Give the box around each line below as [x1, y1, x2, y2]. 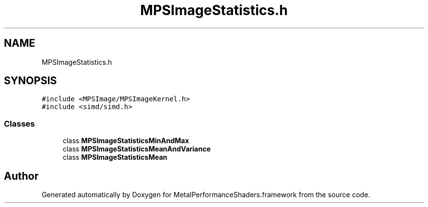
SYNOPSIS [4, 75, 57, 87]
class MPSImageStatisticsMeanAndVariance [63, 145, 211, 153]
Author [4, 169, 39, 182]
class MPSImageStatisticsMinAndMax [63, 136, 189, 145]
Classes [4, 118, 35, 129]
